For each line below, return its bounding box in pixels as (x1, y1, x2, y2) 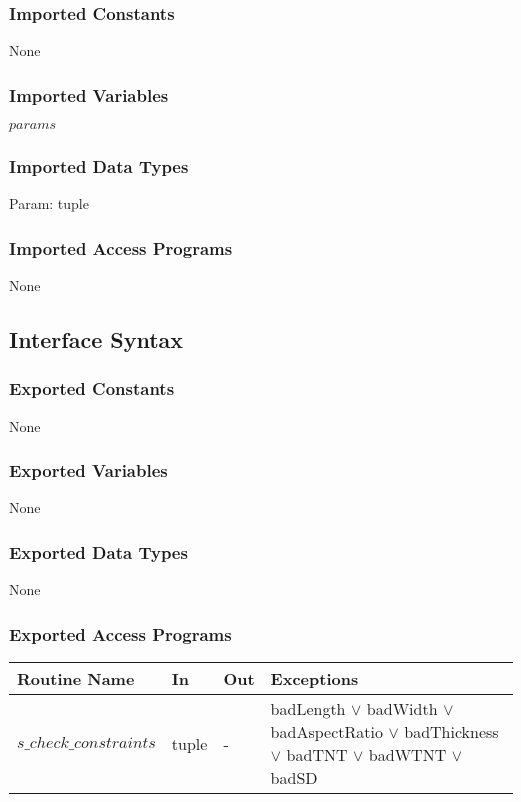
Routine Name (17, 667, 135, 691)
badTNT (286, 743, 348, 767)
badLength (270, 697, 346, 721)
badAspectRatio (270, 720, 383, 744)
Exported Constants (9, 376, 175, 401)
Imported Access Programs (9, 235, 233, 260)
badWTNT (368, 743, 447, 767)
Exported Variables (9, 458, 168, 483)
